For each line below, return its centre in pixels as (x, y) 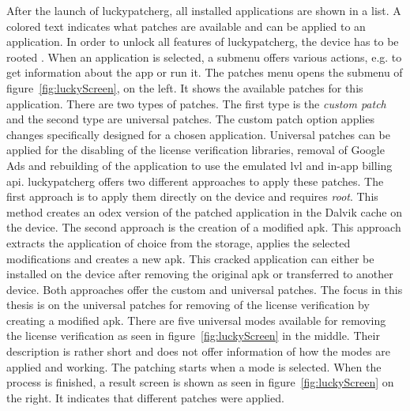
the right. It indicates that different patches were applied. (145, 397)
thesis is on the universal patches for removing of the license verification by (188, 305)
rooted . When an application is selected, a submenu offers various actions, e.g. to (204, 57)
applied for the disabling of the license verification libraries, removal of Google (196, 150)
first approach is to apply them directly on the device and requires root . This (192, 196)
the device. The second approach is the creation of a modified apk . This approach (204, 227)
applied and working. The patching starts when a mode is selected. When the (194, 366)
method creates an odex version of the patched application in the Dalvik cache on (204, 211)
